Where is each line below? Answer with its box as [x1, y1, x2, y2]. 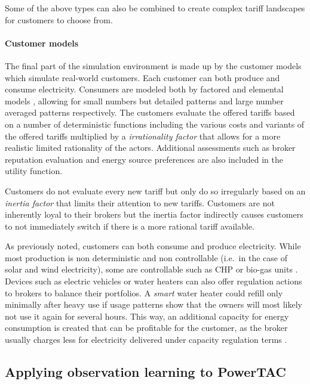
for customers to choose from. [5, 13, 113, 26]
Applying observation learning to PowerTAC [5, 363, 287, 381]
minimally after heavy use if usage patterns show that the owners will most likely [5, 298, 302, 311]
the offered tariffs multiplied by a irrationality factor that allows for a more [5, 129, 281, 142]
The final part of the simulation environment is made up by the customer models [5, 59, 302, 72]
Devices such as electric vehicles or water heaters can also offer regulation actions [5, 275, 302, 287]
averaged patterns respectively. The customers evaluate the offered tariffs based [5, 106, 295, 119]
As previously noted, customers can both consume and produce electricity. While [5, 240, 301, 252]
